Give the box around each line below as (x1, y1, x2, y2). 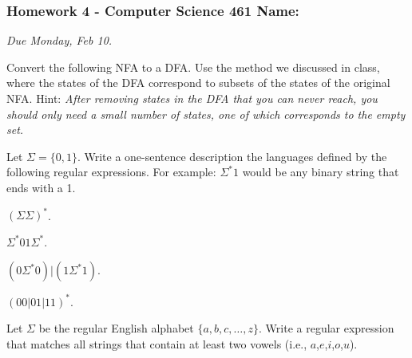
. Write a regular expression (259, 320, 394, 336)
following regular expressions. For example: (6, 163, 216, 180)
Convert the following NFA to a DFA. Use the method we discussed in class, (6, 58, 380, 75)
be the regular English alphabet (38, 320, 194, 336)
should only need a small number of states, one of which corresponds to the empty (6, 105, 406, 122)
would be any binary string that (242, 163, 399, 180)
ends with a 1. (6, 179, 76, 195)
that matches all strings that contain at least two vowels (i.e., (6, 335, 307, 352)
